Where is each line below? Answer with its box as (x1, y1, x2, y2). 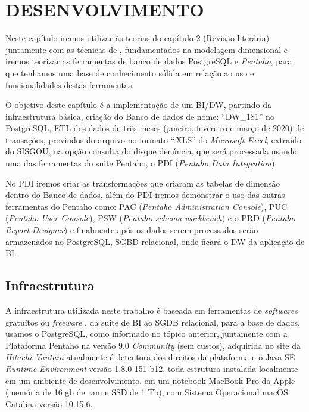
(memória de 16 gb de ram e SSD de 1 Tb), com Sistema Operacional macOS (5, 386, 288, 398)
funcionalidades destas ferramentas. (5, 78, 135, 91)
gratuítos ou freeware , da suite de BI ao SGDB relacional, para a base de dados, (5, 315, 300, 328)
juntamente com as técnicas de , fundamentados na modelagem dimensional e (5, 43, 288, 55)
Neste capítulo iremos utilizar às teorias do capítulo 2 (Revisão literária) (5, 32, 270, 44)
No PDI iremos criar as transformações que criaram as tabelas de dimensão (5, 176, 280, 189)
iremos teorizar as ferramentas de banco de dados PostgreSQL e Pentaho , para (5, 55, 292, 67)
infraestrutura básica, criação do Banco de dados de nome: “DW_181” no (5, 110, 274, 122)
